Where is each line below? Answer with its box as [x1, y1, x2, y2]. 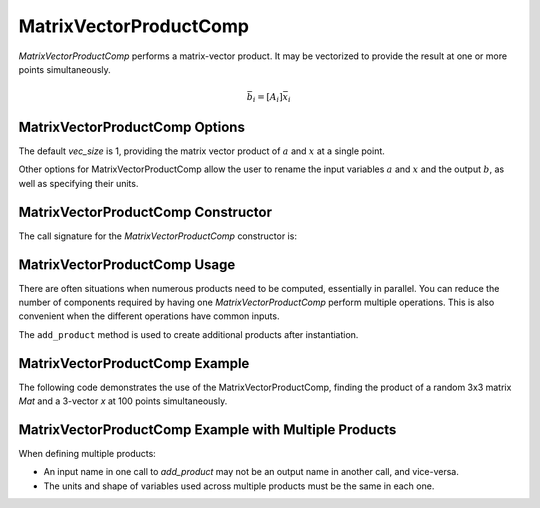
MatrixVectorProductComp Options [18, 118, 245, 135]
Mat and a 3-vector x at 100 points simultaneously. [18, 395, 228, 407]
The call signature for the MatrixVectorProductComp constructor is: [18, 230, 297, 242]
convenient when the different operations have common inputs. [18, 310, 280, 322]
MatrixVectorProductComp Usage [18, 256, 236, 273]
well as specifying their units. [18, 177, 139, 189]
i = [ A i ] [252, 91, 284, 105]
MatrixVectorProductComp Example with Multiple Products [18, 421, 397, 438]
